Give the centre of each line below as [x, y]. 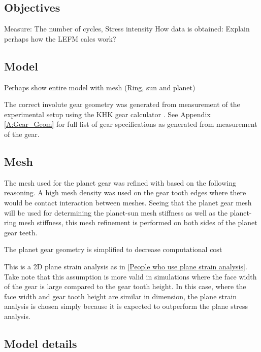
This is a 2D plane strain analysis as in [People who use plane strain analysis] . [126, 266]
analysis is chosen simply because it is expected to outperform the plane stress [126, 306]
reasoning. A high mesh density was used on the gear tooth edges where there [125, 192]
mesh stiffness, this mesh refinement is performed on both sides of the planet [138, 222]
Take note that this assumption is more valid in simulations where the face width [130, 276]
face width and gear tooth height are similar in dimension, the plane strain [121, 296]
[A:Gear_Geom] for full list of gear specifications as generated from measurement [131, 124]
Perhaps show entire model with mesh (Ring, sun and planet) [100, 87]
